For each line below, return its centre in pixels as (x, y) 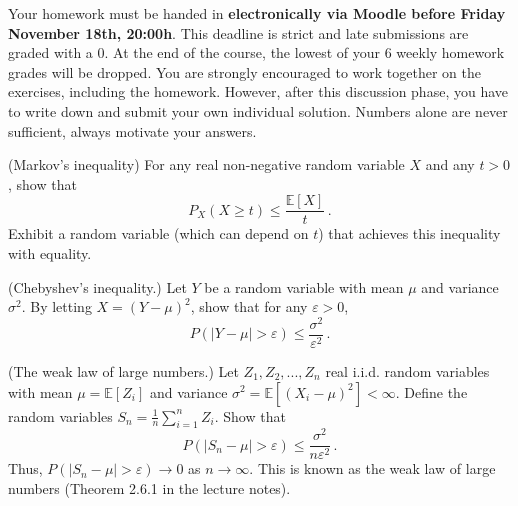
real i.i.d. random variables (407, 370)
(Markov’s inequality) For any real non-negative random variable (206, 164)
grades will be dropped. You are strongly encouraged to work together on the (244, 71)
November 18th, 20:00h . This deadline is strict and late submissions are (238, 32)
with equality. (50, 253)
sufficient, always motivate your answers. (132, 130)
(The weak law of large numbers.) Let (123, 370)
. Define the (431, 391)
